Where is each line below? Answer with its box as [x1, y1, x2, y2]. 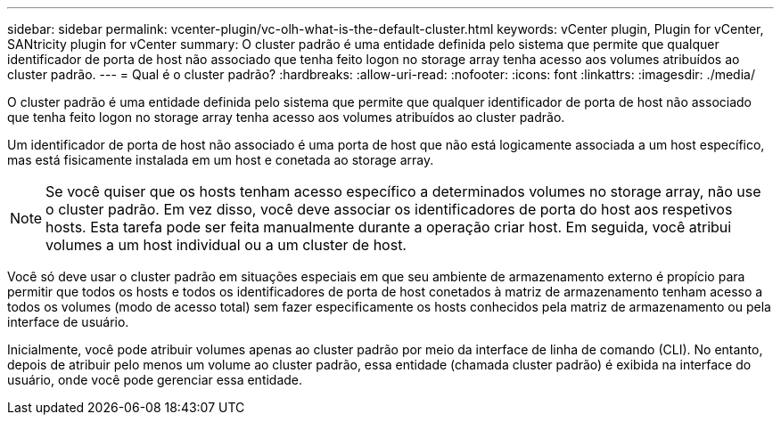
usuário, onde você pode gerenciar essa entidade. [7, 372, 303, 387]
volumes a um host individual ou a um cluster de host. [45, 236, 407, 254]
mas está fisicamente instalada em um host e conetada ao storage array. [7, 152, 434, 167]
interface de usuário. [7, 314, 129, 329]
